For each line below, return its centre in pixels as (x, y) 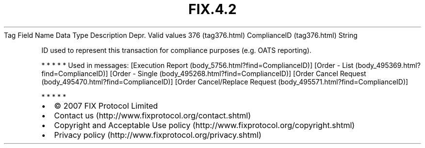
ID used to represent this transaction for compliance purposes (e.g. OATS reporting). (176, 50)
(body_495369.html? (388, 65)
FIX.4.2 (212, 9)
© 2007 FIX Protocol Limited (106, 106)
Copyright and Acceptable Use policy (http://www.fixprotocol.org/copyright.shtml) (204, 125)
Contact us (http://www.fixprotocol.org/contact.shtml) (153, 115)
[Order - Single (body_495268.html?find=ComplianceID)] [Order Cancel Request (238, 73)
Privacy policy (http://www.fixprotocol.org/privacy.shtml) (158, 135)
